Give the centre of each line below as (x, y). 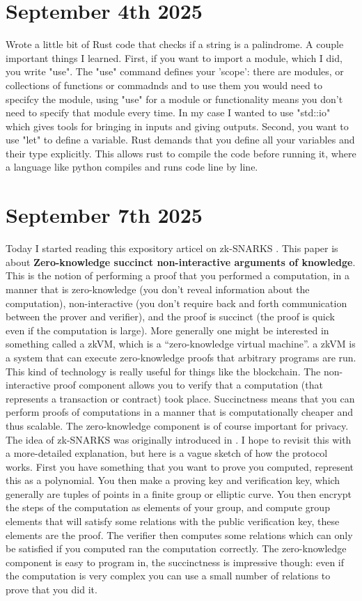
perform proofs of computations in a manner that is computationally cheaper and (180, 412)
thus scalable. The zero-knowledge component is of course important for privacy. (177, 425)
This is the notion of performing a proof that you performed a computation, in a (178, 275)
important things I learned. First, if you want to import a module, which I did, (174, 57)
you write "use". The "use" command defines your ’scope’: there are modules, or (175, 71)
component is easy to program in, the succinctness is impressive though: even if (175, 562)
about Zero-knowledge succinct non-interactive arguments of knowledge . (181, 262)
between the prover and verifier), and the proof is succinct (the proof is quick (170, 317)
